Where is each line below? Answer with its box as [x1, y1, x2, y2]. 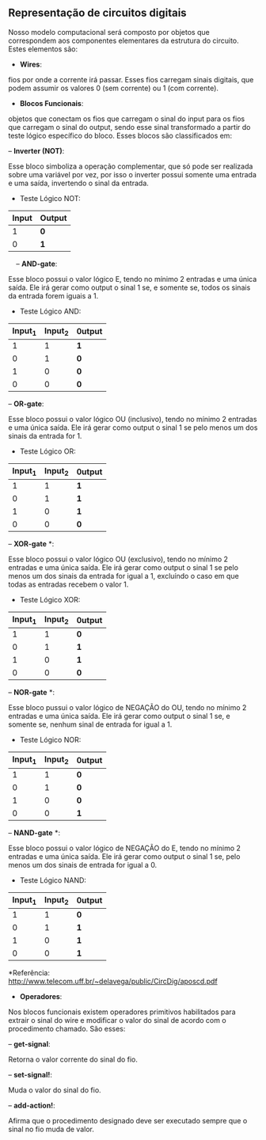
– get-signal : [8, 1039, 51, 1048]
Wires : [19, 59, 42, 69]
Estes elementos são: [8, 44, 78, 54]
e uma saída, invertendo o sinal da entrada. [8, 178, 149, 188]
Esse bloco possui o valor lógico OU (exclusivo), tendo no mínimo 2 [8, 554, 228, 564]
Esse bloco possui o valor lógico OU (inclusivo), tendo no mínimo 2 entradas [8, 415, 257, 424]
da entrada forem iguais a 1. [8, 291, 99, 300]
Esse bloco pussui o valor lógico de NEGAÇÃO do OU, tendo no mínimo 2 [8, 703, 247, 712]
